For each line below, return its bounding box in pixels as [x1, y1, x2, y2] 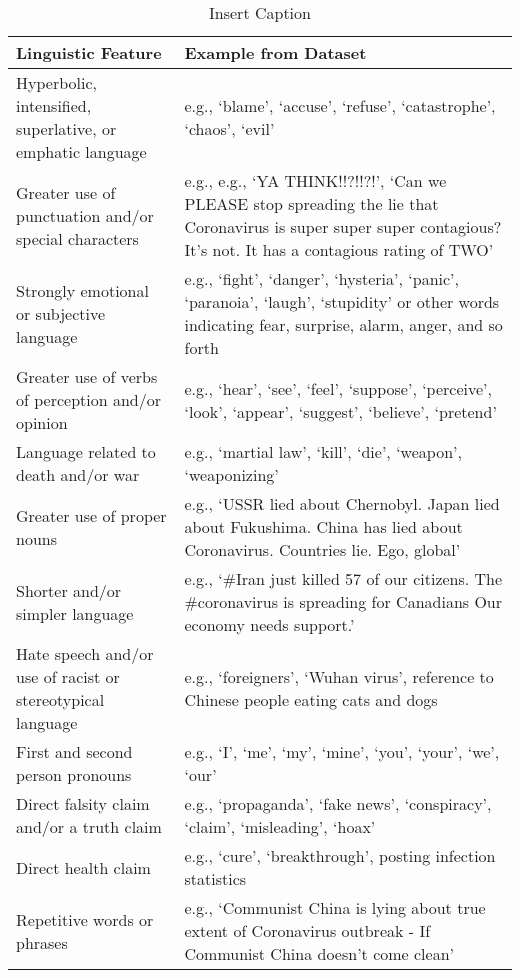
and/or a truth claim [16, 815, 162, 838]
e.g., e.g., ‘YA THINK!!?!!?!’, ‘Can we [184, 169, 447, 192]
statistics [184, 867, 247, 890]
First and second [16, 740, 133, 763]
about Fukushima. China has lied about [184, 515, 463, 538]
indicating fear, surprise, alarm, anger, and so [184, 313, 503, 336]
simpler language [16, 601, 134, 625]
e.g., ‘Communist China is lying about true [184, 896, 486, 919]
